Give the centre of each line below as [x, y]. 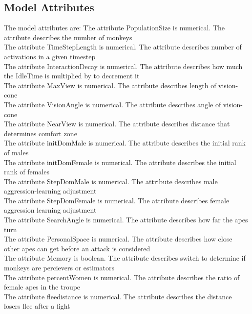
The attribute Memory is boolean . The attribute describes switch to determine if [125, 258]
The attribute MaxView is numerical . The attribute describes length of [110, 85]
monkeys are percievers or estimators [59, 268]
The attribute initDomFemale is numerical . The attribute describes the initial [120, 162]
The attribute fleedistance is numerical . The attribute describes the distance [118, 296]
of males [16, 152]
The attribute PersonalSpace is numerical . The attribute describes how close [118, 239]
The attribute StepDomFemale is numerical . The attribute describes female [117, 200]
